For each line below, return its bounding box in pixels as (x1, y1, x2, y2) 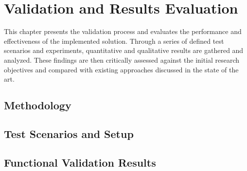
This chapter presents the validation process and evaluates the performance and (4, 26, 242, 36)
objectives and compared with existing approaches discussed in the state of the (4, 64, 239, 74)
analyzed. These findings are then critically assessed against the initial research (4, 54, 240, 65)
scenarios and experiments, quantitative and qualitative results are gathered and (4, 45, 244, 55)
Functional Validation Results (4, 154, 156, 170)
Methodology (4, 98, 71, 113)
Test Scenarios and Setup (4, 126, 134, 141)
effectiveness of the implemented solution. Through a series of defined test (4, 35, 224, 46)
